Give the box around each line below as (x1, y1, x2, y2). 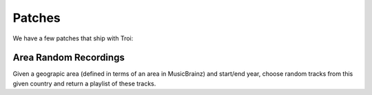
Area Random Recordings (12, 52, 125, 64)
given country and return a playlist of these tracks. (12, 79, 156, 87)
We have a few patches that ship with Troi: (12, 34, 134, 42)
